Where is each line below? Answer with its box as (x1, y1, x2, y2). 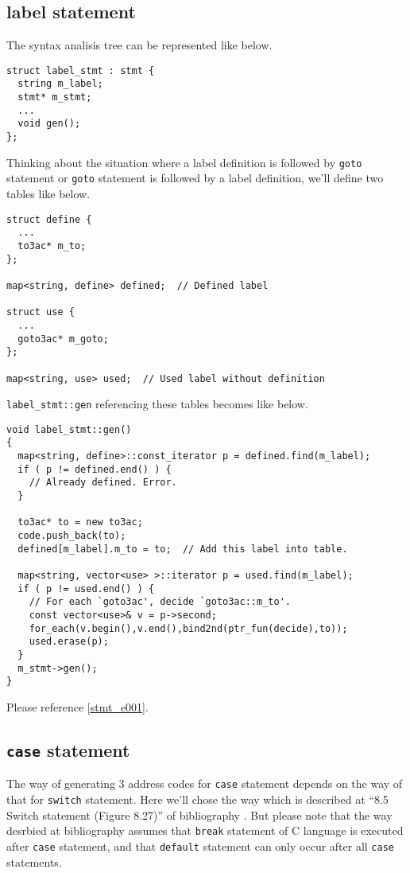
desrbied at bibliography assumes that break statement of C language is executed (6, 822, 404, 839)
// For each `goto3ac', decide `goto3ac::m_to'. (29, 596, 291, 608)
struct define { (6, 213, 92, 225)
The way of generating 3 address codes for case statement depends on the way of (6, 775, 403, 792)
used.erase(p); (29, 636, 109, 648)
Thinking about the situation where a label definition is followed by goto (6, 154, 362, 170)
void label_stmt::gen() (6, 423, 132, 435)
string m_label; (17, 78, 103, 90)
